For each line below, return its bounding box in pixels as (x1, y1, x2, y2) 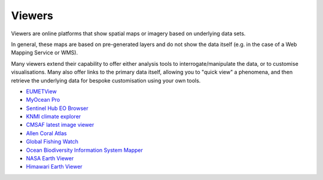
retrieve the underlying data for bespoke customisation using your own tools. (11, 77, 201, 84)
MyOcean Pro (26, 96, 60, 103)
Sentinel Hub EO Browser (26, 105, 89, 112)
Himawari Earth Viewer (26, 163, 83, 170)
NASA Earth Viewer (26, 155, 74, 162)
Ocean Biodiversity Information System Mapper (26, 147, 143, 154)
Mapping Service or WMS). (11, 49, 78, 56)
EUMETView (26, 87, 57, 95)
